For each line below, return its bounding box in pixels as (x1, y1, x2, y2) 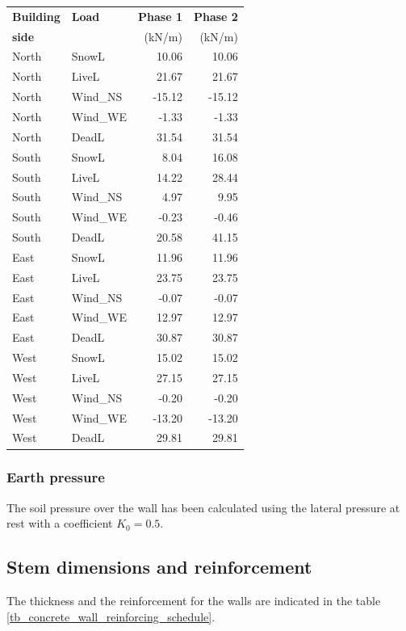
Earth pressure (6, 467, 105, 487)
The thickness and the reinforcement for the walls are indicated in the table (6, 592, 381, 609)
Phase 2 (193, 7, 238, 24)
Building (12, 7, 61, 24)
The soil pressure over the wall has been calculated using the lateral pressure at (6, 498, 400, 515)
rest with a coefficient (6, 515, 113, 532)
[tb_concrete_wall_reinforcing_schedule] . (6, 608, 216, 625)
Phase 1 (138, 7, 182, 24)
